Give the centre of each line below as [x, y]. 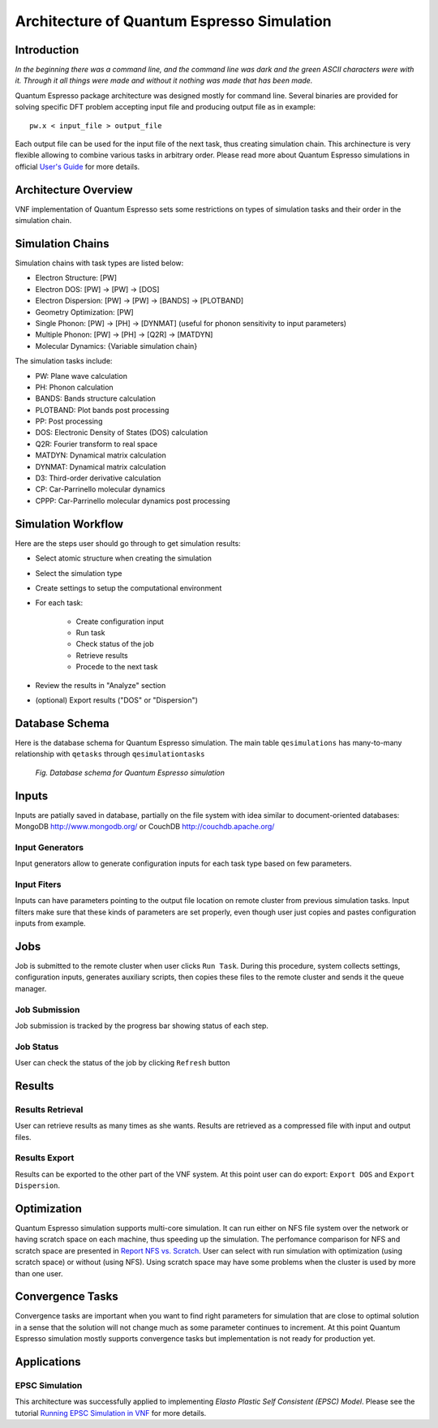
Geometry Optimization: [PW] [84, 312]
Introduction [47, 50]
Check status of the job [115, 644]
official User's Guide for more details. [77, 166]
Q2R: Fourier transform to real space [97, 444]
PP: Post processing [69, 421]
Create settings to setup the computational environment [129, 587]
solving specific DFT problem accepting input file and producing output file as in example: [165, 107]
